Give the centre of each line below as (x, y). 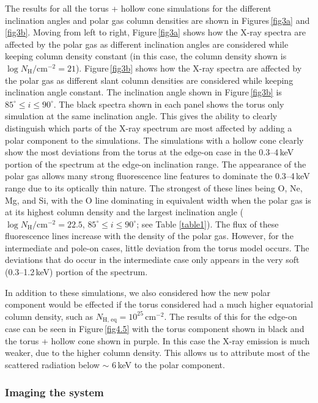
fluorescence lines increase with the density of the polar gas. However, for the (149, 236)
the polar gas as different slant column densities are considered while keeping (149, 80)
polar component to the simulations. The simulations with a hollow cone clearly (154, 140)
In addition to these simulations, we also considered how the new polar (138, 292)
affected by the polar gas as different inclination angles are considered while (147, 44)
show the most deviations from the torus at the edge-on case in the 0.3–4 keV (150, 152)
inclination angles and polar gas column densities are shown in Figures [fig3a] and (157, 20)
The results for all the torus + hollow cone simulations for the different (138, 8)
